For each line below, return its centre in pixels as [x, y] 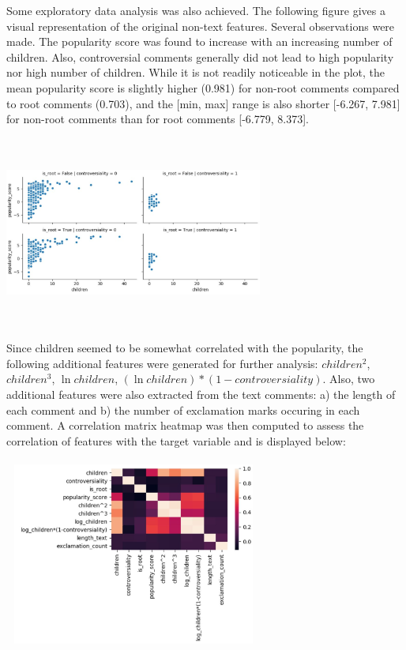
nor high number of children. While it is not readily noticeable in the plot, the [196, 72]
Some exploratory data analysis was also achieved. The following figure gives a [196, 10]
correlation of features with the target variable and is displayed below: [176, 440]
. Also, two [349, 379]
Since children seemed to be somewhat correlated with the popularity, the [185, 348]
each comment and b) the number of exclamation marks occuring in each [183, 410]
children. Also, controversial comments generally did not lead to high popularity [200, 56]
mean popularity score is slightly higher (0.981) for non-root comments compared [203, 87]
